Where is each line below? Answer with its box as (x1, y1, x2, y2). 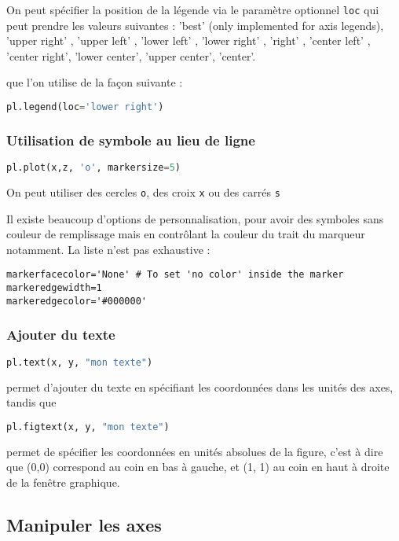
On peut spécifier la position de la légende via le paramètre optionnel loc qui (6, 2, 379, 17)
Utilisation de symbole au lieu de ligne (6, 130, 255, 149)
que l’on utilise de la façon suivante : (6, 74, 183, 90)
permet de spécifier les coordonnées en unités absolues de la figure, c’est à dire (6, 443, 383, 459)
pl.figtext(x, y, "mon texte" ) (6, 421, 170, 432)
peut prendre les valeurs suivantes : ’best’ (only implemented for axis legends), (6, 17, 384, 33)
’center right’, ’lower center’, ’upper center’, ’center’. (6, 47, 256, 64)
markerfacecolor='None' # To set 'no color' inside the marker (6, 269, 344, 281)
